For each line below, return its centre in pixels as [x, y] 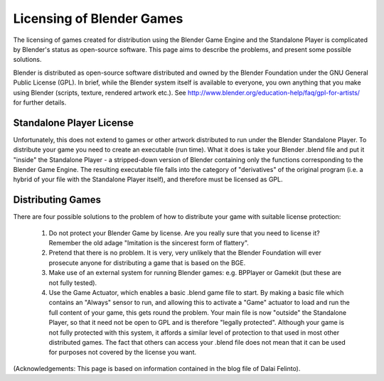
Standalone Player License [74, 123]
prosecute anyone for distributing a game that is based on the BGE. [147, 262]
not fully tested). [73, 283]
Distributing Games [57, 200]
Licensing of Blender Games [98, 18]
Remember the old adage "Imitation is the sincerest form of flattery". [149, 243]
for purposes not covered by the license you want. [123, 353]
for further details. [40, 102]
